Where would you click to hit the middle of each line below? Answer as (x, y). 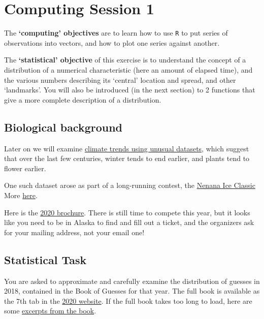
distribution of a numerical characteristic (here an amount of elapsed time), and (128, 69)
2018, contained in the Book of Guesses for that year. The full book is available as (132, 291)
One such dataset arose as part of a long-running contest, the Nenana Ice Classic (130, 185)
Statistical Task (45, 259)
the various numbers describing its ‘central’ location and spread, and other (120, 79)
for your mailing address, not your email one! (74, 232)
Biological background (63, 127)
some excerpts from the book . (50, 311)
